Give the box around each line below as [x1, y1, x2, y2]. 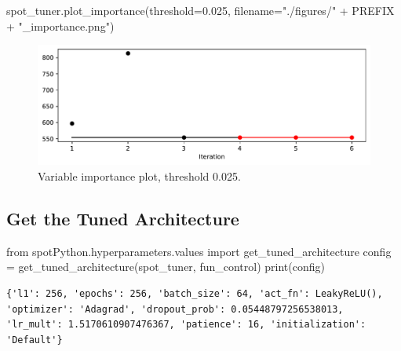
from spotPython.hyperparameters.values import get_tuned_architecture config [6, 243, 392, 259]
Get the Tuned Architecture [6, 206, 239, 230]
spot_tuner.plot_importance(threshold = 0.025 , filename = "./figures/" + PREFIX [6, 2, 395, 18]
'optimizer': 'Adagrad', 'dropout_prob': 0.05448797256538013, [6, 303, 344, 315]
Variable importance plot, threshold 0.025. [38, 167, 241, 184]
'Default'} [6, 334, 63, 346]
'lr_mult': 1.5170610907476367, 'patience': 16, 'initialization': [6, 319, 366, 331]
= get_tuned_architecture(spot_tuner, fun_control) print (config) [6, 258, 326, 275]
